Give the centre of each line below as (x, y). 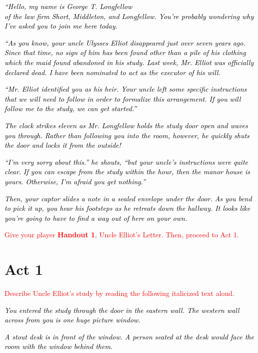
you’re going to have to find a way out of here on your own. (96, 218)
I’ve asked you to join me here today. (61, 26)
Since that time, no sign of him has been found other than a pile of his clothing (125, 52)
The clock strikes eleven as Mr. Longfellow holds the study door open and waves (126, 125)
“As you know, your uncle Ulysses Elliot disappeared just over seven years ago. (125, 42)
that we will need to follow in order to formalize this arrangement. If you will (123, 98)
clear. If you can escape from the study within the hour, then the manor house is (128, 171)
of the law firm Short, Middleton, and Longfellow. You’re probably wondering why (129, 16)
